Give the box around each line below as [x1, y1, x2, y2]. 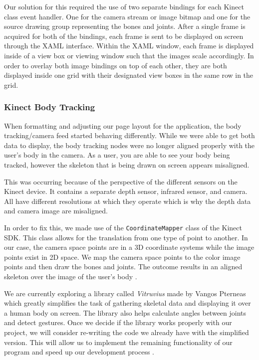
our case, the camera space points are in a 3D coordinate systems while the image [4, 242, 255, 252]
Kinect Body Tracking [4, 101, 95, 113]
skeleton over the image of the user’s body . [4, 271, 137, 281]
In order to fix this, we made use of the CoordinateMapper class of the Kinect [4, 222, 242, 232]
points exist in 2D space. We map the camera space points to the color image [4, 251, 241, 262]
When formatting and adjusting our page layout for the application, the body [4, 120, 242, 131]
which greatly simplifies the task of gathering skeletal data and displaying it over [4, 298, 251, 308]
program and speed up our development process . [4, 347, 155, 357]
